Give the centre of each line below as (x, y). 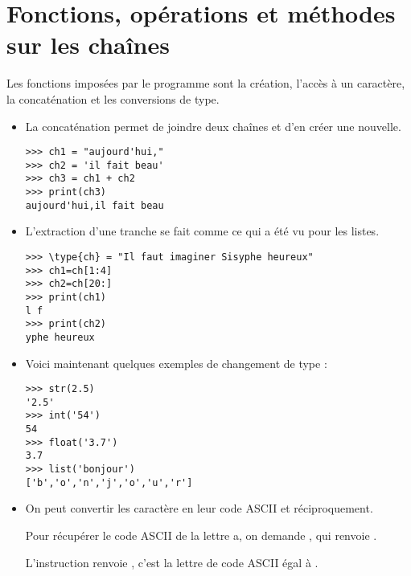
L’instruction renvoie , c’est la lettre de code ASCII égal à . (172, 562)
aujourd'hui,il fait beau (95, 205)
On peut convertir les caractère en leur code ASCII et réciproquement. (199, 508)
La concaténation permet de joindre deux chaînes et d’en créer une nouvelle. (213, 126)
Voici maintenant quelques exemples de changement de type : (176, 363)
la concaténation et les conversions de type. (113, 98)
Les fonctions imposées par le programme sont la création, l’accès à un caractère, (206, 83)
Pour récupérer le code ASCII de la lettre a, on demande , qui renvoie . (201, 535)
